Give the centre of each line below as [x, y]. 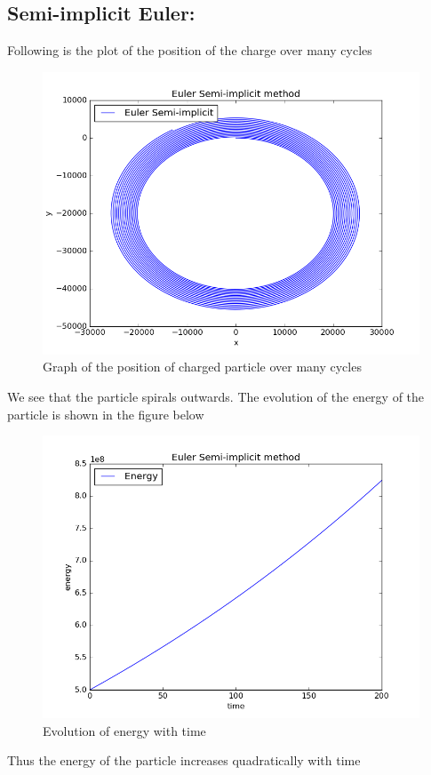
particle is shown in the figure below [106, 414]
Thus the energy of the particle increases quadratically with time [184, 760]
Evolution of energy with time [124, 730]
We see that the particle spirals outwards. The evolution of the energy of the [216, 396]
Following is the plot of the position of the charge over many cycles [190, 50]
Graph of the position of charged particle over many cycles [202, 367]
